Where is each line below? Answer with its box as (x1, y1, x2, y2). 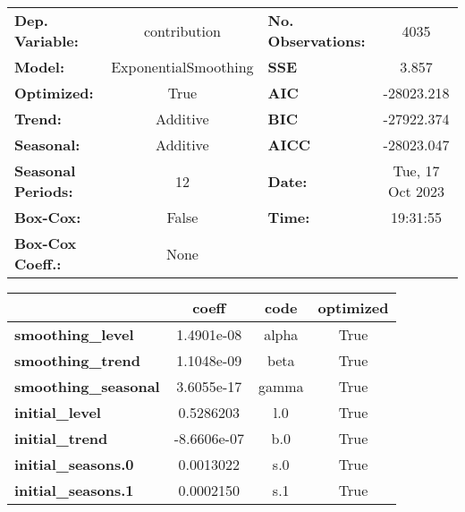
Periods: (14, 181, 73, 201)
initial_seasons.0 (14, 454, 134, 474)
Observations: (267, 30, 366, 51)
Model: (14, 56, 65, 77)
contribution (143, 20, 221, 41)
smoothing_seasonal (14, 376, 160, 397)
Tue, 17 (393, 160, 440, 181)
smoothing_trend (14, 350, 140, 371)
